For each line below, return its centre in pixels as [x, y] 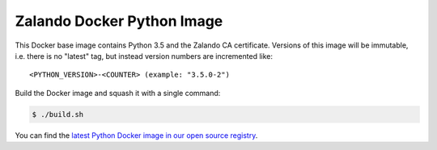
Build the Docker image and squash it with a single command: [118, 93]
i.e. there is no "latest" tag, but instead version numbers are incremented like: [144, 56]
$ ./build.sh [58, 114]
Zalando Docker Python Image [119, 21]
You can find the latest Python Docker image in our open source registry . [136, 135]
